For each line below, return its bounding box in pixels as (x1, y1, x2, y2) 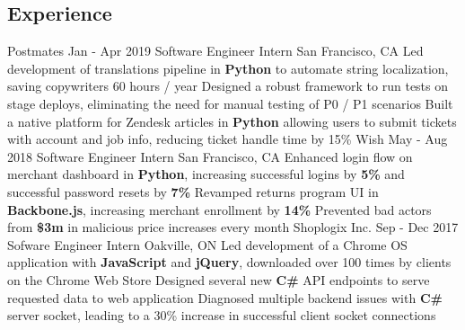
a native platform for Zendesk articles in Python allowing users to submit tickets (7, 111, 457, 130)
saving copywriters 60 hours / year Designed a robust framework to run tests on (7, 76, 449, 95)
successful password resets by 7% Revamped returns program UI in (7, 182, 379, 201)
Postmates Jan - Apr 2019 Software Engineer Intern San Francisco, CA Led (7, 41, 424, 60)
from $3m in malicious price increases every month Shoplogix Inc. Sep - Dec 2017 (7, 218, 459, 236)
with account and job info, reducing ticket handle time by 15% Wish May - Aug (7, 129, 448, 148)
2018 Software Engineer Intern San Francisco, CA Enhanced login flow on (7, 147, 413, 165)
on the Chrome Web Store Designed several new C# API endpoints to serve (7, 270, 430, 289)
